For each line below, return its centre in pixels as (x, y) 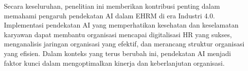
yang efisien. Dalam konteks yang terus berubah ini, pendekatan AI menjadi (117, 53)
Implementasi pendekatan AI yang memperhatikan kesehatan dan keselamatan (121, 25)
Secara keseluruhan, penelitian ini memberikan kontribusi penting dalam (112, 6)
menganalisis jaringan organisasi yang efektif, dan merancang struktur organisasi (124, 44)
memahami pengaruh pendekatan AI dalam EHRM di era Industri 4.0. (109, 15)
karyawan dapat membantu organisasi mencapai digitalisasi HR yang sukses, (118, 34)
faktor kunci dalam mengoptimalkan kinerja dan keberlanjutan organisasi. (114, 63)
